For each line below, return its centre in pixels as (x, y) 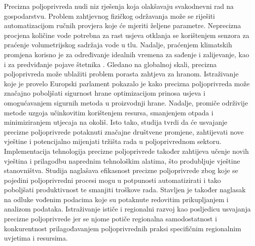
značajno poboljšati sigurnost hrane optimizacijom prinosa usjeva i (105, 93)
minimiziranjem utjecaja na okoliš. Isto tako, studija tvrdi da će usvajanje (116, 122)
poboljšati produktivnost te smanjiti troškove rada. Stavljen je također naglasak (125, 190)
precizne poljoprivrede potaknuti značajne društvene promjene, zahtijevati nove (124, 131)
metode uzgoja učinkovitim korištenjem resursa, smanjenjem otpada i (109, 112)
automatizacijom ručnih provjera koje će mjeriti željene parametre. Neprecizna (123, 25)
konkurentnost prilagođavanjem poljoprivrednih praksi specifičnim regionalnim (123, 228)
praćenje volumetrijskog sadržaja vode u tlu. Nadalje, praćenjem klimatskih (118, 45)
